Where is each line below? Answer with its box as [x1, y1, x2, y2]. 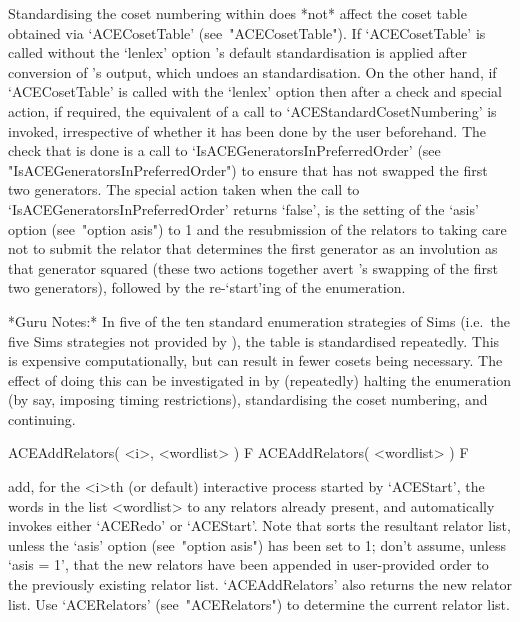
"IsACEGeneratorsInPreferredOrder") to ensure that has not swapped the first [8, 159, 488, 180]
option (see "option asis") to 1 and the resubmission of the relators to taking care [8, 218, 507, 239]
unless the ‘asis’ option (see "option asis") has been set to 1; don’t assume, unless [8, 534, 506, 555]
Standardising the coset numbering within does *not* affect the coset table [8, 3, 467, 23]
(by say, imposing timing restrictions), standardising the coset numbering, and [8, 389, 488, 410]
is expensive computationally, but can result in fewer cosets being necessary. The [8, 350, 503, 371]
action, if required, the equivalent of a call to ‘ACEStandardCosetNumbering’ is [8, 100, 497, 121]
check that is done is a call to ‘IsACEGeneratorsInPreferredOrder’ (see [8, 140, 441, 161]
